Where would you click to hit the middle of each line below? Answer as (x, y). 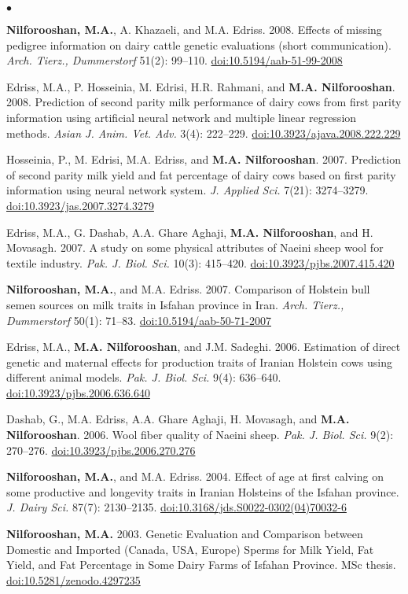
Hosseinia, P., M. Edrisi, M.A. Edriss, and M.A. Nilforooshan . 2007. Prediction (204, 159)
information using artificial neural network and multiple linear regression (182, 117)
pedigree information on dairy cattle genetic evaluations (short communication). (199, 44)
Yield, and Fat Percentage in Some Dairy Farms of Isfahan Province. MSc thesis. (201, 564)
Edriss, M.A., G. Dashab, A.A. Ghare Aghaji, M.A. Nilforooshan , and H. (190, 232)
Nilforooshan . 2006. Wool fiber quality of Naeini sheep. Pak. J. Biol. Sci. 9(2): (200, 435)
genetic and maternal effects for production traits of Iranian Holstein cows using (199, 362)
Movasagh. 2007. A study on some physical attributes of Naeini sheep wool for (195, 247)
